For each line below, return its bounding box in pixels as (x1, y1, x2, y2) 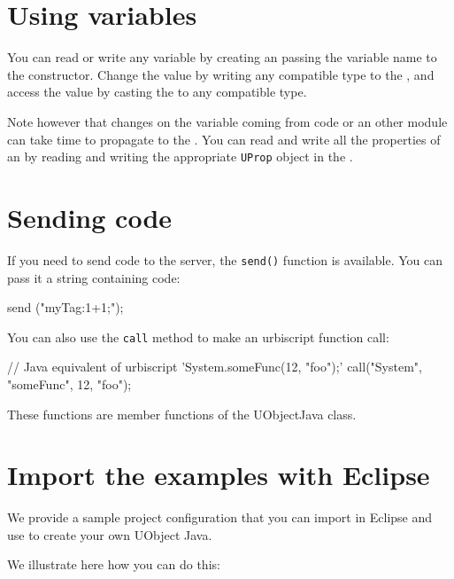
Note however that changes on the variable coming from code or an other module (7, 112, 448, 130)
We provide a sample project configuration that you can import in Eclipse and (7, 508, 433, 527)
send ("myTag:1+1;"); (7, 298, 124, 317)
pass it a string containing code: (7, 268, 181, 286)
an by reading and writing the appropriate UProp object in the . (7, 147, 353, 166)
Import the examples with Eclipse (7, 457, 430, 493)
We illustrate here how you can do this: (7, 555, 220, 574)
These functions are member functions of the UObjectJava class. (7, 404, 357, 423)
